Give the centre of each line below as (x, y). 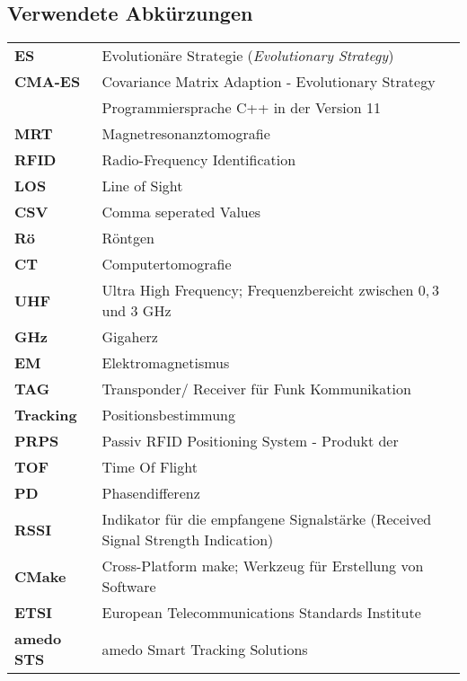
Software (129, 587)
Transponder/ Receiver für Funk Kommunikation (256, 389)
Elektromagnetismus (166, 363)
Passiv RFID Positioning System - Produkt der (250, 441)
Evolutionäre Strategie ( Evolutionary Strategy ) (248, 56)
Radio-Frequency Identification (199, 160)
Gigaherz (130, 337)
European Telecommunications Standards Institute (261, 613)
